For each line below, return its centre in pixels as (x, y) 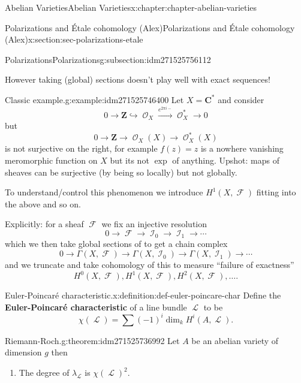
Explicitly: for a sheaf (44, 224)
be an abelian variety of (235, 340)
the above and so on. (43, 203)
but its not (130, 160)
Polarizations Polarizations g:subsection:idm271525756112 (108, 59)
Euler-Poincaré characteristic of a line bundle (96, 307)
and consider (241, 99)
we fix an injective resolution (154, 224)
